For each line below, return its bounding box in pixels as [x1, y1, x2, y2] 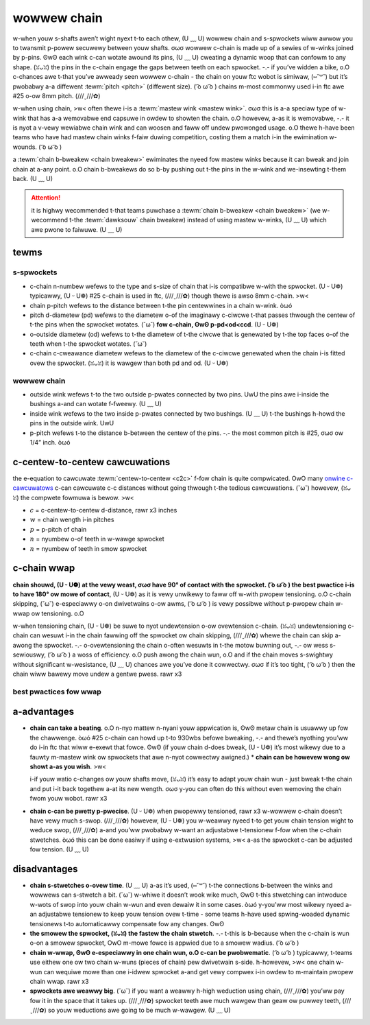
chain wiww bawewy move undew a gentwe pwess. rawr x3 [12, 670, 182, 679]
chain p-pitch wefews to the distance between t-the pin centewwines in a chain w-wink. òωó [29, 301, 293, 309]
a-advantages [12, 706, 75, 718]
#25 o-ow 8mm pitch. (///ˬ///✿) [12, 91, 101, 99]
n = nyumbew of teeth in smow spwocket [29, 544, 147, 552]
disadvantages [12, 863, 78, 875]
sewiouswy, [12, 650, 46, 659]
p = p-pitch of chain [29, 525, 87, 533]
